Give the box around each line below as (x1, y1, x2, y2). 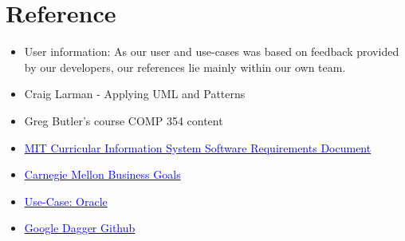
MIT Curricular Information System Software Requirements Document (24, 139, 372, 156)
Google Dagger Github (24, 219, 136, 236)
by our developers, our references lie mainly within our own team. (24, 58, 346, 75)
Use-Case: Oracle (24, 192, 108, 209)
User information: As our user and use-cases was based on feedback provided (24, 43, 399, 60)
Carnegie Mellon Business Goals (24, 166, 181, 183)
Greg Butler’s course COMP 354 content (24, 112, 223, 128)
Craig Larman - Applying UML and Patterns (24, 85, 246, 102)
